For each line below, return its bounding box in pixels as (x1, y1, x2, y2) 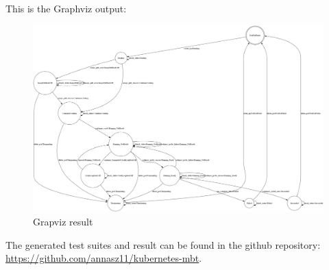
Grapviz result (33, 214, 93, 229)
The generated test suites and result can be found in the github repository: (5, 237, 321, 251)
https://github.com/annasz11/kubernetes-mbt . (5, 251, 202, 265)
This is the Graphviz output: (5, 1, 127, 15)
